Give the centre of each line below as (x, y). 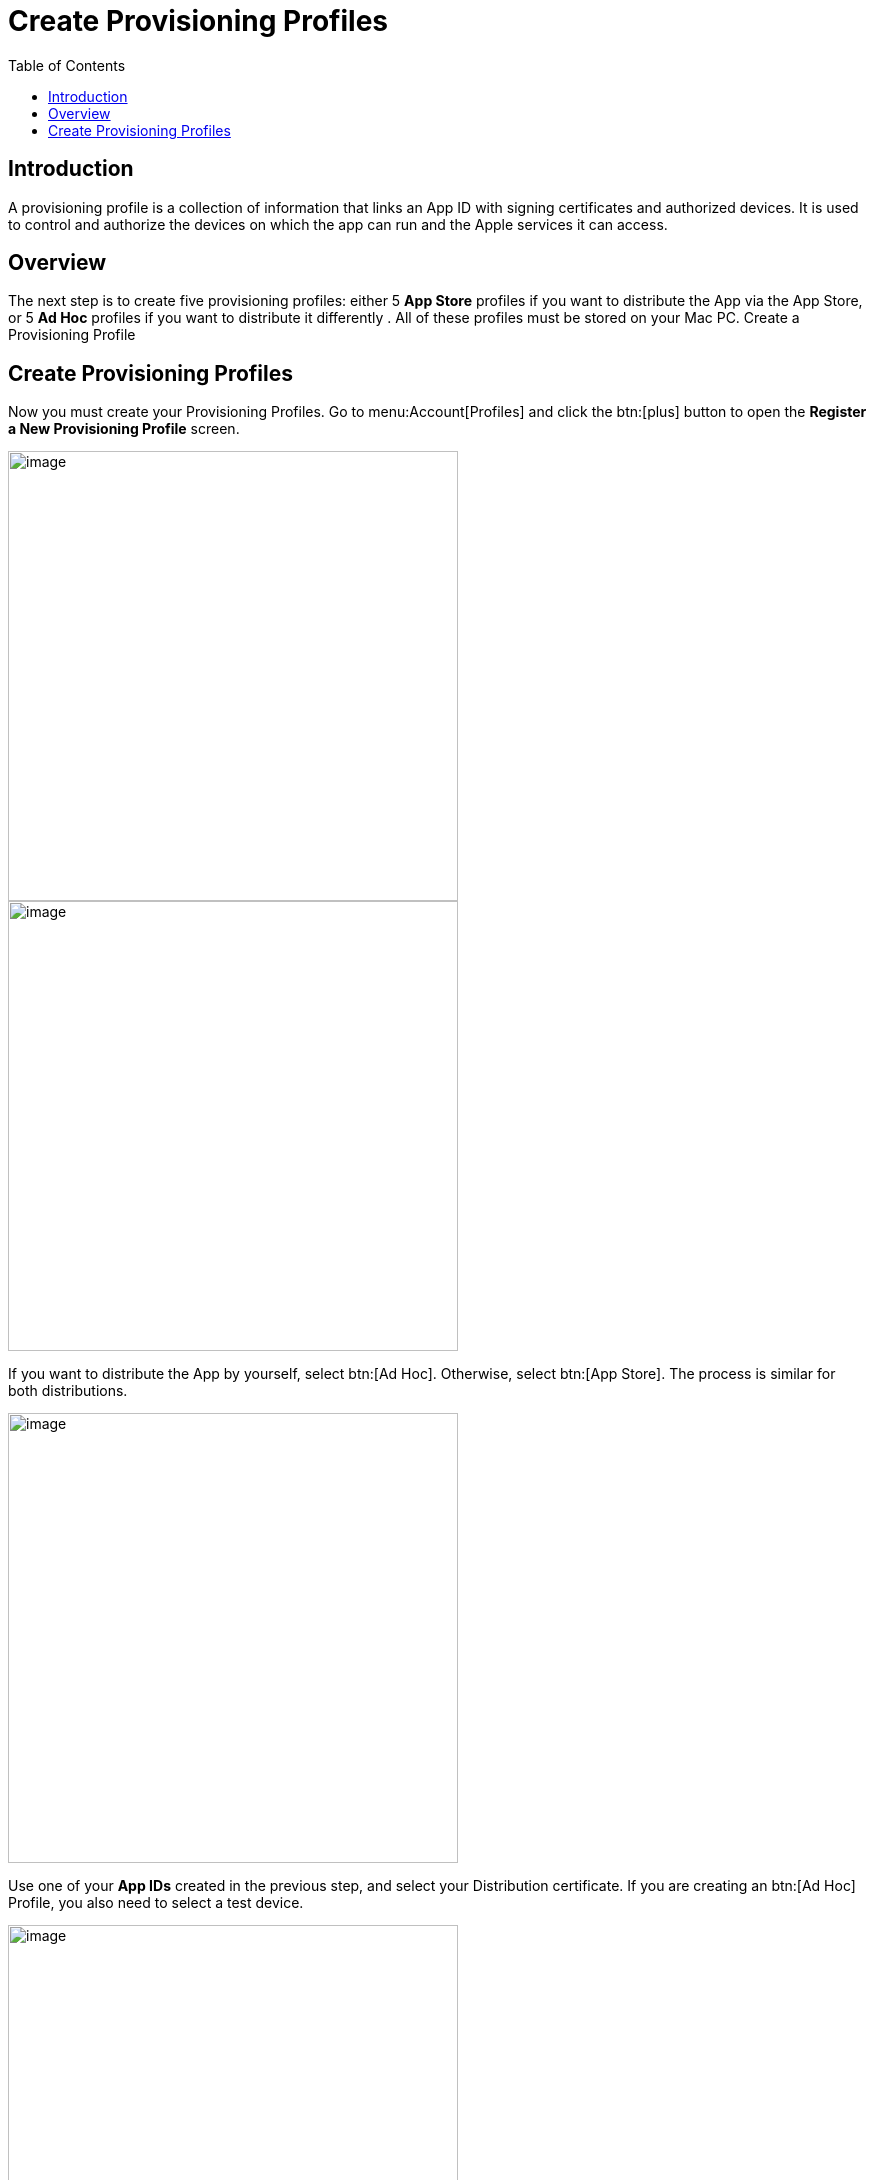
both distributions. (68, 1391)
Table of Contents (67, 65)
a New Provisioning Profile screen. (124, 429)
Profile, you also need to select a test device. (156, 1903)
